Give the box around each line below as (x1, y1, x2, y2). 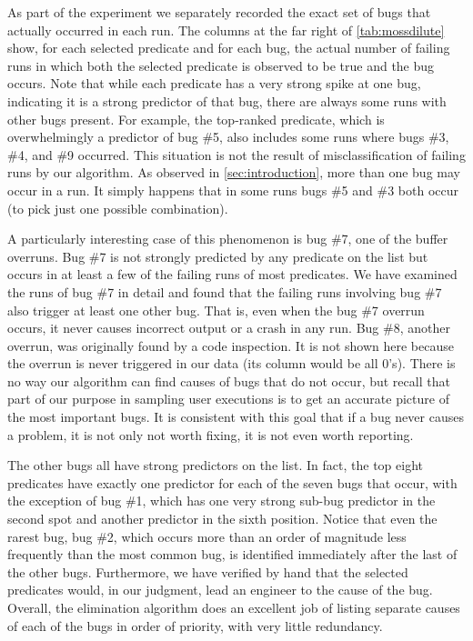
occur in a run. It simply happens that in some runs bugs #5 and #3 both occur (7, 180, 459, 199)
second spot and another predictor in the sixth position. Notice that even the (7, 509, 438, 528)
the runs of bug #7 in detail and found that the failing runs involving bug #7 (7, 282, 442, 301)
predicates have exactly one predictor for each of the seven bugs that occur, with (7, 473, 458, 492)
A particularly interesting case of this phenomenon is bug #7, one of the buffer (7, 229, 448, 248)
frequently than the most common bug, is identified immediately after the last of (7, 545, 458, 564)
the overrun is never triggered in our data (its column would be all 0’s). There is (7, 354, 456, 373)
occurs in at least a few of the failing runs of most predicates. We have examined (7, 265, 458, 284)
